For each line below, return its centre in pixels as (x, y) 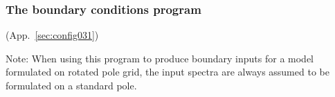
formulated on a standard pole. (71, 85)
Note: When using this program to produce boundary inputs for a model (160, 58)
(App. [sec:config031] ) (52, 35)
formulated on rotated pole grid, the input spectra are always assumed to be (167, 72)
